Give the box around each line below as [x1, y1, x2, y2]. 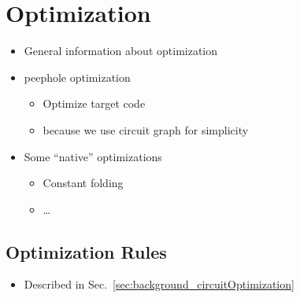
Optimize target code [43, 95, 146, 112]
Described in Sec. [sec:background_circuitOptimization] [24, 276, 294, 292]
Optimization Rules [6, 239, 167, 263]
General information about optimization [24, 42, 218, 59]
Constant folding [43, 175, 124, 191]
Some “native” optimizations [24, 148, 162, 164]
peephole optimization [24, 68, 131, 85]
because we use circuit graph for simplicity [43, 121, 249, 138]
